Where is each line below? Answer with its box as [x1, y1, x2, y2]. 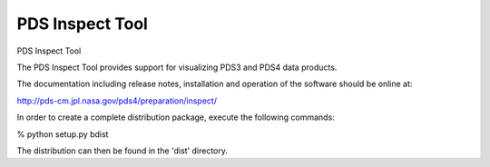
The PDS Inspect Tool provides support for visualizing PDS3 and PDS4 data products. [16, 62, 338, 73]
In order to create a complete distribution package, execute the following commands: [16, 112, 335, 123]
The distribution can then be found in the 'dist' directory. [16, 145, 229, 156]
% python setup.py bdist [16, 128, 109, 140]
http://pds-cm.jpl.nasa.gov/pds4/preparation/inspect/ [16, 95, 218, 106]
